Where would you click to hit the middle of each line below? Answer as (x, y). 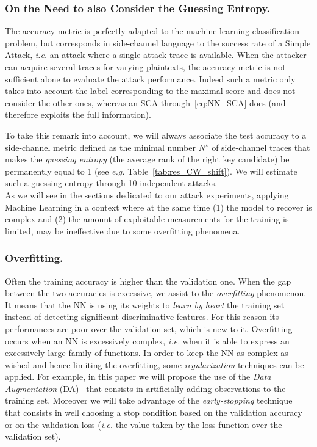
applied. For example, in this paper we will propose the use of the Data (138, 376)
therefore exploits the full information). (78, 114)
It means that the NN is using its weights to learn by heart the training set (145, 304)
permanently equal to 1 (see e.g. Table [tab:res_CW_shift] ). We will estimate (151, 171)
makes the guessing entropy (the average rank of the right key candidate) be (147, 159)
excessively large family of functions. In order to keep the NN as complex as (147, 353)
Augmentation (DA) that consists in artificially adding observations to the (145, 388)
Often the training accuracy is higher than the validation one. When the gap (148, 281)
